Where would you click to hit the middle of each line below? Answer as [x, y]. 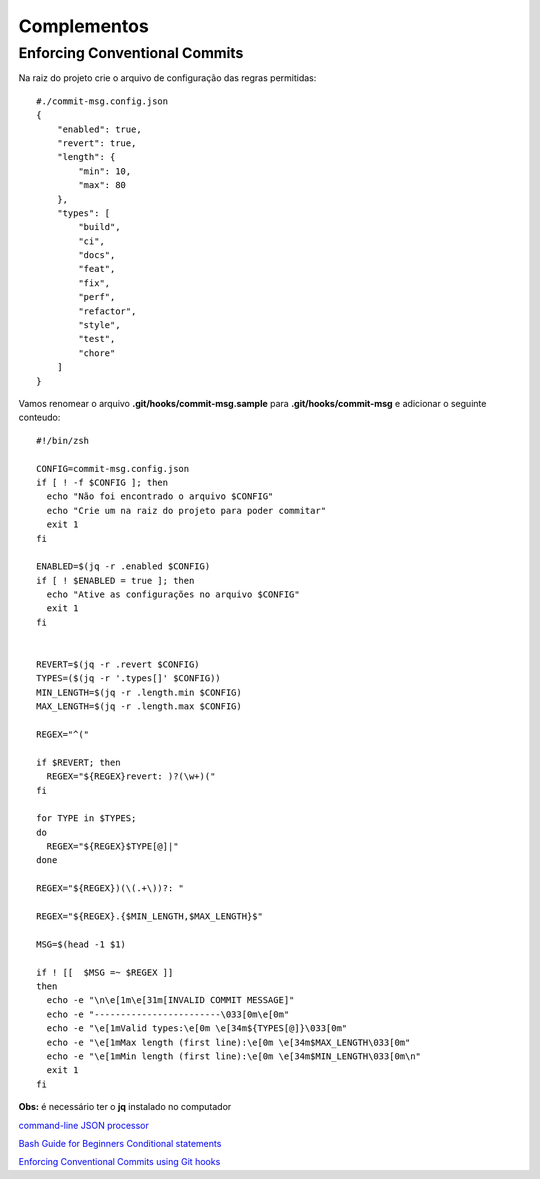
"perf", [97, 297]
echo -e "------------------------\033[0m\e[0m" [168, 1014]
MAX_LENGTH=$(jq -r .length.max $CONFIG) [139, 706]
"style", [99, 325]
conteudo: [39, 417]
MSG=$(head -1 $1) [81, 944]
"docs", [97, 255]
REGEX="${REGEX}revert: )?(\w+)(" [131, 776]
